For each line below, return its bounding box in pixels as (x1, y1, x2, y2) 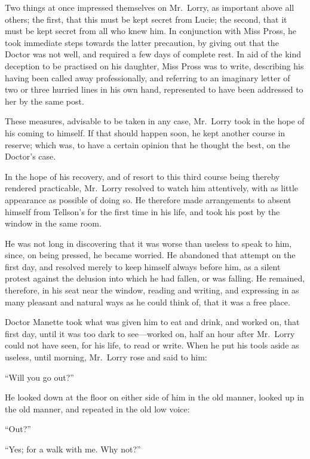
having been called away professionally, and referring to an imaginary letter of (5, 71, 290, 84)
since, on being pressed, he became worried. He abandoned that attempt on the (5, 249, 296, 261)
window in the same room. (5, 217, 102, 229)
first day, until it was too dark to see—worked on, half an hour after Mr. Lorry (5, 327, 295, 339)
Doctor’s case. (5, 150, 56, 163)
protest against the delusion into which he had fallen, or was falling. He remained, (5, 272, 305, 284)
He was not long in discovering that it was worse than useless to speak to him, (5, 237, 292, 249)
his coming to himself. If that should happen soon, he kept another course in (5, 126, 286, 139)
